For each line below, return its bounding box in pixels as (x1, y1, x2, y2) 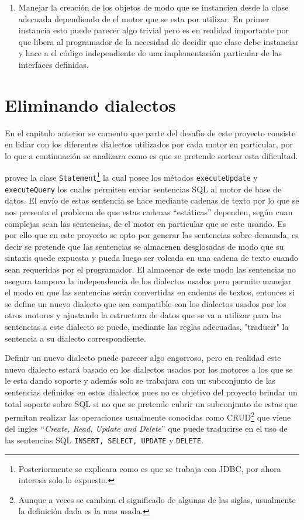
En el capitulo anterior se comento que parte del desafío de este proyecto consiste (5, 126, 296, 139)
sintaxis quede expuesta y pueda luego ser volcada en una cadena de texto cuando (5, 252, 298, 264)
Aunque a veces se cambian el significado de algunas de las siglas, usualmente (18, 493, 296, 505)
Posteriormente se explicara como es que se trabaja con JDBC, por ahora (18, 462, 281, 474)
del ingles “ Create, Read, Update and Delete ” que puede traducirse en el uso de (5, 422, 288, 435)
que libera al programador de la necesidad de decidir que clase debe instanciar (18, 35, 299, 47)
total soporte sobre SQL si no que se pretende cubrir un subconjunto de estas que (5, 397, 298, 409)
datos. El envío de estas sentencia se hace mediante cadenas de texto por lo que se (5, 194, 299, 206)
